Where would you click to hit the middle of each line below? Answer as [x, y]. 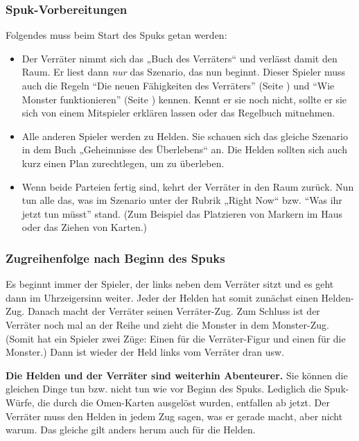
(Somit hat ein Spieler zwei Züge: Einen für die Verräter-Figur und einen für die [176, 338]
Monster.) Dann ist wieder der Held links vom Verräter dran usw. [145, 352]
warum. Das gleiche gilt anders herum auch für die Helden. [131, 430]
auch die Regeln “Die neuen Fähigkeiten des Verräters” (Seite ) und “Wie [178, 85]
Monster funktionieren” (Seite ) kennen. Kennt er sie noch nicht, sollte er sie [184, 99]
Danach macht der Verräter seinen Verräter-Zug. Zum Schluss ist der [174, 311]
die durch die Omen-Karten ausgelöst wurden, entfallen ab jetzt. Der [184, 402]
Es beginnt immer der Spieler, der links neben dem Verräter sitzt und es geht [170, 284]
